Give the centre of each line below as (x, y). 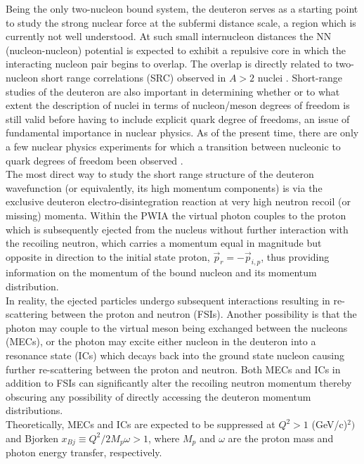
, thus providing (295, 256)
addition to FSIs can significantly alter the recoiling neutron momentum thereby (179, 383)
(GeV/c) (330, 424)
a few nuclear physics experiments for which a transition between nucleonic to (173, 146)
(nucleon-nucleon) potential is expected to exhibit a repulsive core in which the (176, 50)
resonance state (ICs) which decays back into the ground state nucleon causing (175, 355)
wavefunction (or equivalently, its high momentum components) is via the (164, 187)
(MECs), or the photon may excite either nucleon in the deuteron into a (161, 341)
